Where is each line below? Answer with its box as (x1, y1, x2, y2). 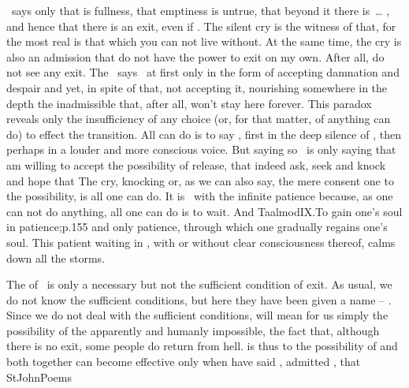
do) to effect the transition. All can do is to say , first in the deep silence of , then (6, 125, 401, 142)
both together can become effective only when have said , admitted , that (6, 353, 361, 370)
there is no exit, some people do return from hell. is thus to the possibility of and (6, 338, 398, 354)
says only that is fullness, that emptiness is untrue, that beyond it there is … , (11, 2, 390, 18)
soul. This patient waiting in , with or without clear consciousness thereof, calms (6, 233, 396, 250)
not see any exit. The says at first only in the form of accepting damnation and (6, 64, 400, 80)
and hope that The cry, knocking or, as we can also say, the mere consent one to (6, 172, 394, 188)
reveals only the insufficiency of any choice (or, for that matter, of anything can (6, 110, 391, 127)
